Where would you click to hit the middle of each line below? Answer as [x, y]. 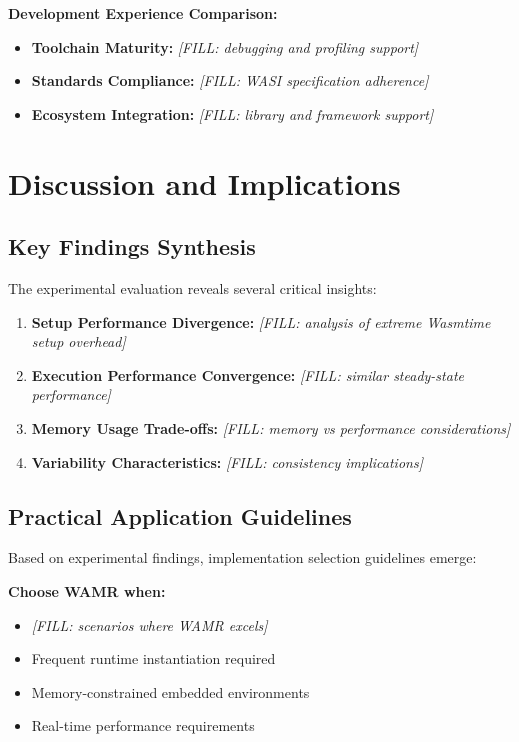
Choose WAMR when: [87, 590]
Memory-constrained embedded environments [170, 691]
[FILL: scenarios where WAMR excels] [149, 624]
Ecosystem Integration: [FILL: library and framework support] [232, 113]
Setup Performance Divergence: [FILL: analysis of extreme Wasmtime [261, 321]
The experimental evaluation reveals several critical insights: [192, 287]
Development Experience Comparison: [143, 13]
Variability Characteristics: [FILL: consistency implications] [227, 461]
